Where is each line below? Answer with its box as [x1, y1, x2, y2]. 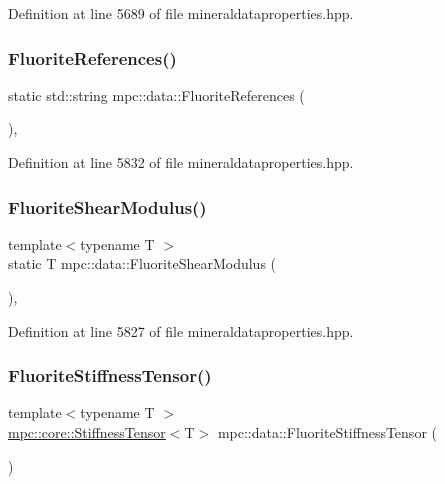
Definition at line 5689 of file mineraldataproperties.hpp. [8, 3, 354, 23]
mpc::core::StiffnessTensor [8, 422, 166, 442]
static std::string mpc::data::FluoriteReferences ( [8, 84, 305, 105]
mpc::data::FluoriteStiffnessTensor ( [217, 422, 437, 442]
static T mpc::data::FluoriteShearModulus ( [8, 253, 277, 274]
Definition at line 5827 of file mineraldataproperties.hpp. [8, 320, 354, 341]
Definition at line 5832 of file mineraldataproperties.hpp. [8, 152, 354, 172]
